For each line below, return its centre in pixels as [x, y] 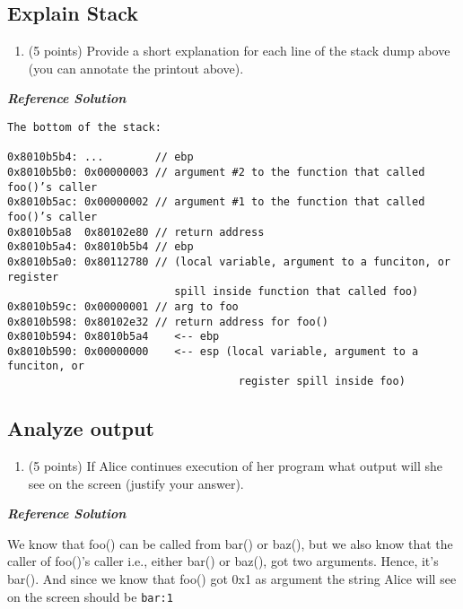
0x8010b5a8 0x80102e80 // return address [136, 232]
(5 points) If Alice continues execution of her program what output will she [235, 465]
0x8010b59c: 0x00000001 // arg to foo [123, 306]
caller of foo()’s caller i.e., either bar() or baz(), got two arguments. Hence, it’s [223, 561]
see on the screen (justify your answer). [136, 483]
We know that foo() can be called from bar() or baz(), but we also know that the [230, 543]
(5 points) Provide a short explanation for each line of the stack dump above [239, 51]
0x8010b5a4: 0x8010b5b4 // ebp [100, 247]
